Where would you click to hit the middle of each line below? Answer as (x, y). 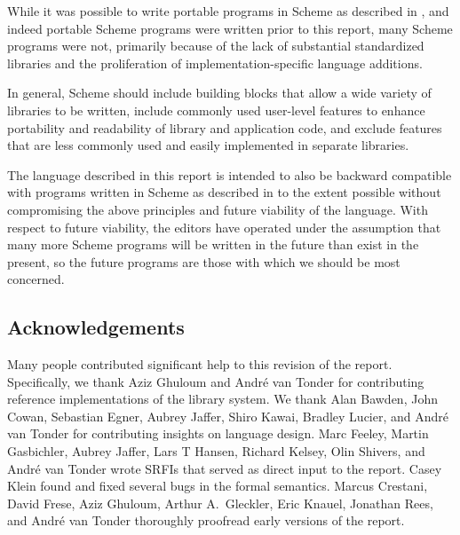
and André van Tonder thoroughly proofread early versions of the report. (206, 520)
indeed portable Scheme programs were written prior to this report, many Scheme (230, 28)
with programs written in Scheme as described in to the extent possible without (224, 192)
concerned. (36, 279)
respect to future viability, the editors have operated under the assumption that (224, 227)
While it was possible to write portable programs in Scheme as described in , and (228, 11)
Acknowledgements (96, 327)
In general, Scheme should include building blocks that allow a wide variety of (219, 93)
